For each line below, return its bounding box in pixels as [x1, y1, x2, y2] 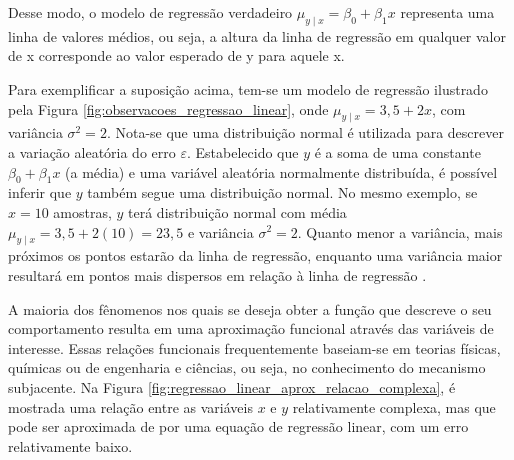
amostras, [53, 201, 112, 222]
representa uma [400, 2, 495, 22]
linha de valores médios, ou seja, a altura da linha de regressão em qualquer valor [8, 25, 506, 46]
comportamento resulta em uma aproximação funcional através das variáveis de [8, 318, 494, 339]
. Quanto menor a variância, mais [297, 221, 503, 242]
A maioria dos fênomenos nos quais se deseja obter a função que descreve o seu [8, 298, 492, 319]
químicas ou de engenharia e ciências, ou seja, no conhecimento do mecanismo [8, 357, 486, 378]
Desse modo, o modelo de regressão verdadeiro [8, 2, 293, 22]
